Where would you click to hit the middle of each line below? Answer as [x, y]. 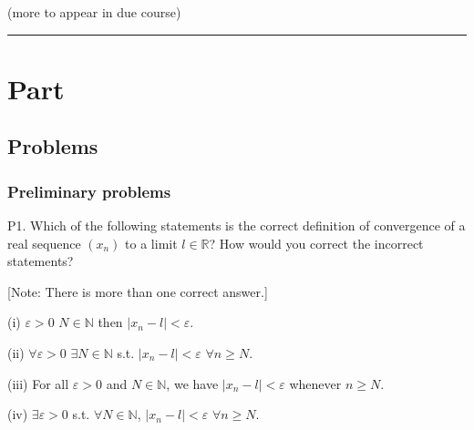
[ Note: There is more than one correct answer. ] [138, 291]
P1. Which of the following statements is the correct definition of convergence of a [237, 225]
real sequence [44, 243]
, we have [192, 383]
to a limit [151, 243]
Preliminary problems [89, 191]
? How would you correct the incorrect [316, 243]
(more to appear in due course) [94, 12]
